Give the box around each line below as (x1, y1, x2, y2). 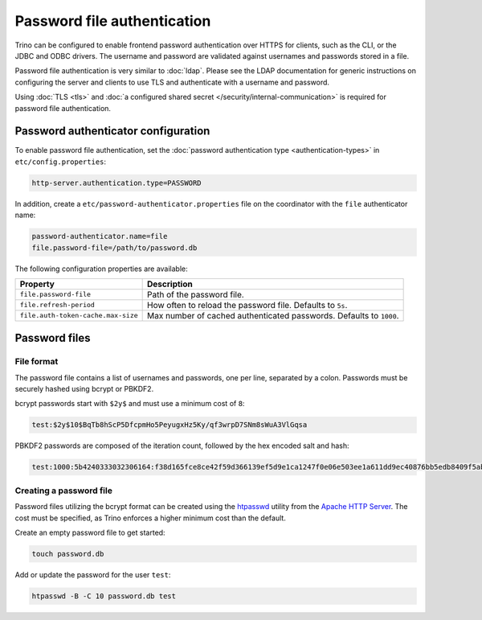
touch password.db (31, 549, 104, 558)
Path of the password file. (147, 289, 244, 300)
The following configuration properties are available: (14, 264, 188, 273)
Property (19, 278, 55, 289)
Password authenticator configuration (14, 125, 210, 138)
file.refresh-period (19, 301, 96, 310)
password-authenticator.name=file (31, 232, 168, 241)
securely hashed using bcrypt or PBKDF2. (14, 384, 154, 394)
